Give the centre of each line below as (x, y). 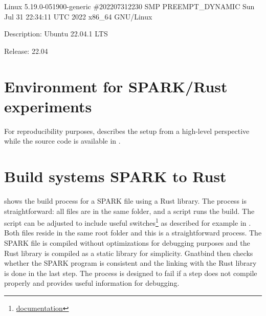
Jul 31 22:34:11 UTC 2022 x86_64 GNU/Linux (78, 16)
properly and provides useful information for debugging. (92, 283)
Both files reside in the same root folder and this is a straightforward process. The (133, 233)
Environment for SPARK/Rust (116, 86)
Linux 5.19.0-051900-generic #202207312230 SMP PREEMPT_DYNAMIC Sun (129, 6)
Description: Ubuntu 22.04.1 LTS (56, 34)
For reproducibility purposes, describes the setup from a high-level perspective (127, 131)
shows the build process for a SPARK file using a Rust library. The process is (125, 201)
